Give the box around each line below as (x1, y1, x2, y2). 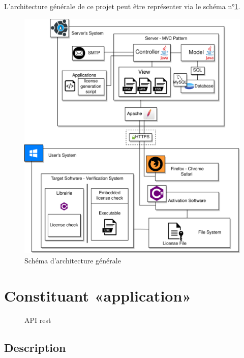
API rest (24, 314, 51, 325)
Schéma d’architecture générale (24, 255, 121, 266)
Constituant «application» (4, 285, 192, 306)
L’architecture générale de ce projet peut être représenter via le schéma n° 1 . (4, 1, 240, 11)
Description (4, 339, 66, 355)
